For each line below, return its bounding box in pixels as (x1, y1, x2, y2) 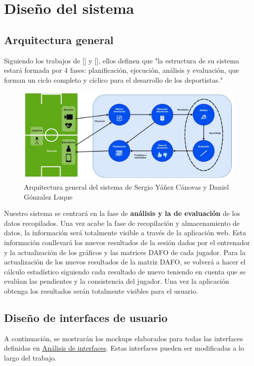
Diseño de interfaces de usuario (4, 310, 168, 325)
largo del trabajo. (4, 352, 57, 363)
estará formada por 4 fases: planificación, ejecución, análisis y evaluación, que (4, 65, 239, 75)
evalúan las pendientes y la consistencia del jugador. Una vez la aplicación (4, 276, 229, 286)
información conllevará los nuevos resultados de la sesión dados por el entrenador (4, 237, 250, 247)
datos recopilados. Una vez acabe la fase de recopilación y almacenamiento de (4, 217, 240, 228)
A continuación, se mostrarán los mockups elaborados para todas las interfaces (4, 333, 243, 343)
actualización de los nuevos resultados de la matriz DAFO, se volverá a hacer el (4, 257, 246, 267)
